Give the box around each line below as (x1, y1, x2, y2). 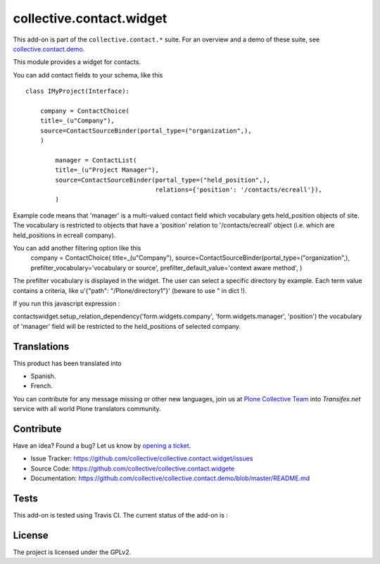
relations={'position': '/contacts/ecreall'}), (155, 186, 323, 194)
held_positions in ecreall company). (13, 231, 116, 239)
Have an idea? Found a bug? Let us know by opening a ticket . (13, 441, 191, 450)
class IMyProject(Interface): (25, 87, 130, 95)
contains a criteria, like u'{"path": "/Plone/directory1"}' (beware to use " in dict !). (13, 286, 247, 295)
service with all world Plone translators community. (13, 405, 161, 413)
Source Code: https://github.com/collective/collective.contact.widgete (30, 464, 235, 472)
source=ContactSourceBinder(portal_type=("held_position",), (55, 176, 271, 184)
